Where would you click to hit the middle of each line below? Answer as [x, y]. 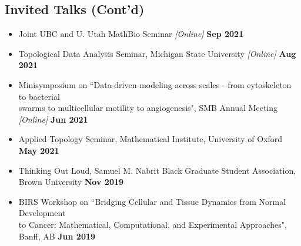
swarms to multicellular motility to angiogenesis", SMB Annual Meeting [148, 108]
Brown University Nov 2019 [71, 182]
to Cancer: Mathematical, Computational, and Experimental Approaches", [153, 224]
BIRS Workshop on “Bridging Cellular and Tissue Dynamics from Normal [152, 201]
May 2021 [39, 150]
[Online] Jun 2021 [53, 119]
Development [42, 213]
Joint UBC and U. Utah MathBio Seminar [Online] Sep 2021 [131, 34]
